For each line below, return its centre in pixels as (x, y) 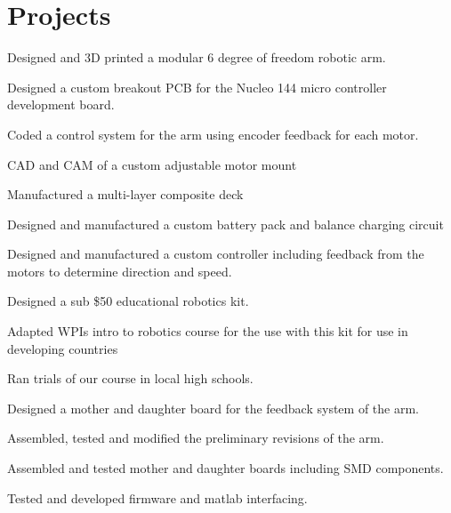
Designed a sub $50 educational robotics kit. (128, 301)
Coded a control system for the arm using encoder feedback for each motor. (213, 134)
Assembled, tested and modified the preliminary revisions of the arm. (196, 438)
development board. (61, 104)
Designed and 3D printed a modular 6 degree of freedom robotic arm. (197, 57)
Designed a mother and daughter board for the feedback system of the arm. (213, 408)
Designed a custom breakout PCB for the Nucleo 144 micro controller (197, 87)
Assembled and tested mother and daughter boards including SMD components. (225, 468)
